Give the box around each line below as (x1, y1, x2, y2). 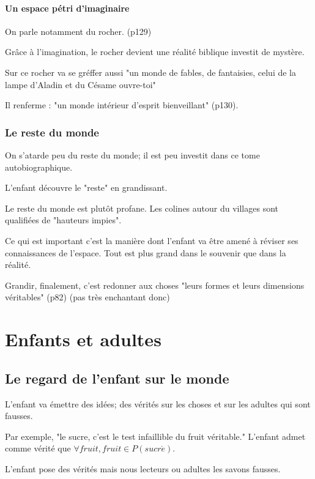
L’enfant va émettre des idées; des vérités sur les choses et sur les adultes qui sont (5, 397, 311, 410)
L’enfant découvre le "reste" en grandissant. (5, 181, 168, 194)
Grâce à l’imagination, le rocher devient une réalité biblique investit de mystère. (5, 45, 305, 58)
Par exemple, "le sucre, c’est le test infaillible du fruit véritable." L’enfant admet (5, 429, 306, 442)
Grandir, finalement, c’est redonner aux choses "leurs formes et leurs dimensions (5, 278, 305, 291)
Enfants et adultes (5, 327, 161, 352)
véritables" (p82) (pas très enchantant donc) (5, 291, 170, 303)
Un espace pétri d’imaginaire (5, 1, 130, 14)
